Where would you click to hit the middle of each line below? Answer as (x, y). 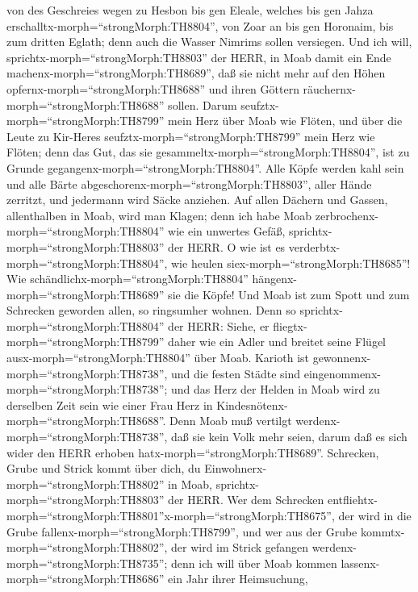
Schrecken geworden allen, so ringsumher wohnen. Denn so (151, 310)
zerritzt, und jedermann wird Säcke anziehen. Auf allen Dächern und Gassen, (197, 200)
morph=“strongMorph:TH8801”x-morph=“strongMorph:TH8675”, (171, 515)
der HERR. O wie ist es (227, 246)
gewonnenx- (342, 358)
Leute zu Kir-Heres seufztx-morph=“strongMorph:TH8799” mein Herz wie (191, 136)
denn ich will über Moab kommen (254, 563)
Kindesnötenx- (252, 404)
